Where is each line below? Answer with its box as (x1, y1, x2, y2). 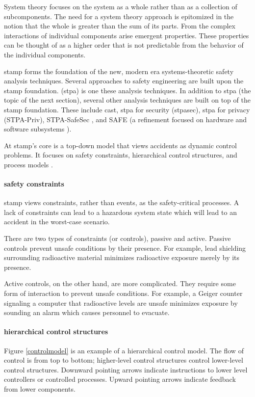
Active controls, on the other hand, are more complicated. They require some (4, 278, 236, 289)
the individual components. (4, 49, 86, 59)
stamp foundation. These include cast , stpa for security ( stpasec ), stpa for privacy (4, 104, 250, 114)
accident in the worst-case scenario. (4, 216, 110, 227)
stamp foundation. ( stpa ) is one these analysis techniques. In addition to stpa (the (4, 85, 251, 95)
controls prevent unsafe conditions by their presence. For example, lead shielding (4, 242, 246, 253)
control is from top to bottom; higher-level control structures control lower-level (4, 355, 243, 365)
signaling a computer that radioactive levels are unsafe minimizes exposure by (4, 297, 238, 308)
